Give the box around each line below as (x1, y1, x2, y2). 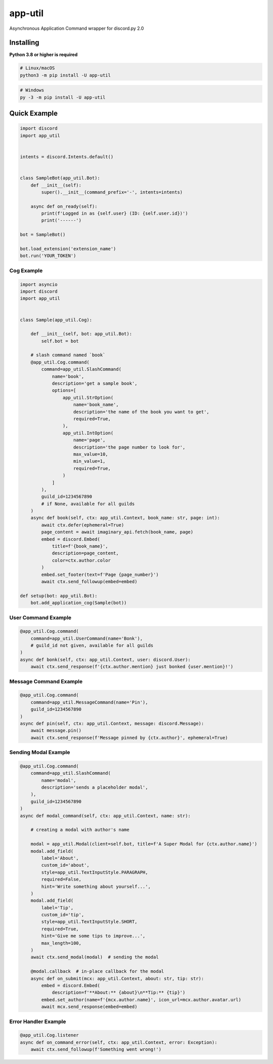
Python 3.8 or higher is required (9, 52, 78, 58)
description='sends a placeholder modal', (41, 784, 149, 790)
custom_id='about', (41, 862, 89, 868)
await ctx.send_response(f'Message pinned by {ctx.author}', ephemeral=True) (30, 735, 229, 740)
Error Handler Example (9, 1018, 66, 1025)
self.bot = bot (41, 338, 79, 344)
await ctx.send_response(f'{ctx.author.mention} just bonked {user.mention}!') (30, 664, 234, 670)
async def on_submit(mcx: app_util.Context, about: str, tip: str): (30, 976, 204, 981)
